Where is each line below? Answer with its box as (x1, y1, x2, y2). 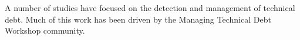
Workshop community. (5, 24, 85, 37)
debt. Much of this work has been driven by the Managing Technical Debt (5, 13, 271, 25)
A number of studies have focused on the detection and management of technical (5, 2, 295, 13)
